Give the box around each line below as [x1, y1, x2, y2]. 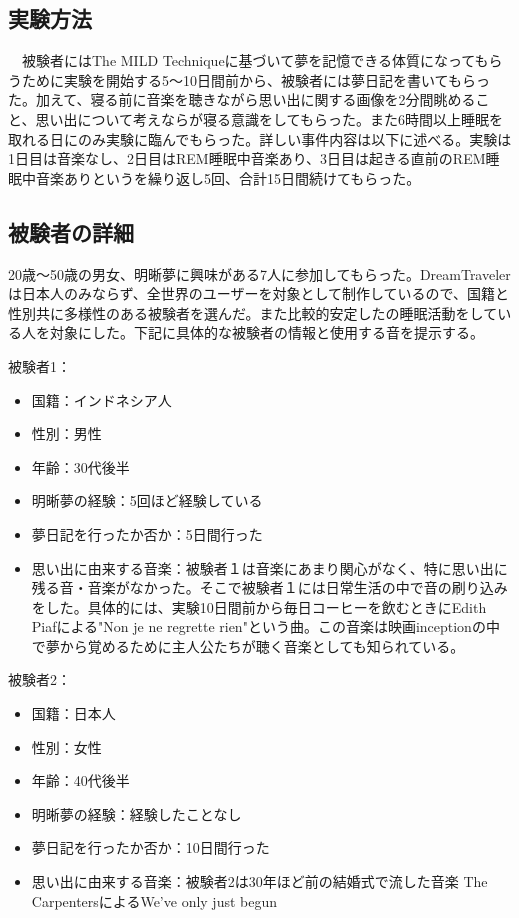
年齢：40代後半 [31, 770, 130, 791]
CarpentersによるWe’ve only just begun [31, 890, 278, 911]
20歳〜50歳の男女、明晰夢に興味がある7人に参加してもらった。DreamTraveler [8, 263, 511, 284]
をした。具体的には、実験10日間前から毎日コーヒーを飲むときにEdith [31, 596, 487, 617]
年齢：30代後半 [31, 456, 130, 477]
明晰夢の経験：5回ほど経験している [31, 490, 263, 511]
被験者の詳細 [8, 216, 134, 247]
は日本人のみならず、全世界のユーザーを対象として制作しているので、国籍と [8, 283, 510, 304]
